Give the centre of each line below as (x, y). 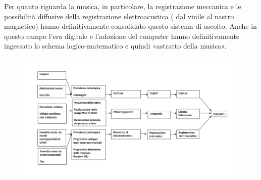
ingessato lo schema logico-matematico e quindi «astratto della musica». (115, 46)
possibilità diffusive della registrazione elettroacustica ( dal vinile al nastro (119, 16)
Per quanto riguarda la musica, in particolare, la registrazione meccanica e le (123, 6)
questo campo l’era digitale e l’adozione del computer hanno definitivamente (122, 36)
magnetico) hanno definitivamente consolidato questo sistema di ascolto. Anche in (130, 26)
